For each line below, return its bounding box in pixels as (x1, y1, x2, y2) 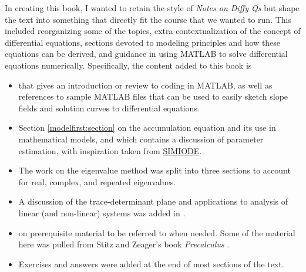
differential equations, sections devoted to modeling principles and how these (5, 36, 281, 48)
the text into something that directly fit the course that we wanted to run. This (5, 13, 291, 25)
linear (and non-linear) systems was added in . (18, 206, 186, 219)
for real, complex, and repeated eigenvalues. (18, 175, 176, 188)
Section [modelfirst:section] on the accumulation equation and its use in (18, 121, 276, 134)
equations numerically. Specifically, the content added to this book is (5, 59, 252, 71)
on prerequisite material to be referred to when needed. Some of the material (18, 226, 295, 239)
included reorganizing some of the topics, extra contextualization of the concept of (5, 25, 301, 37)
